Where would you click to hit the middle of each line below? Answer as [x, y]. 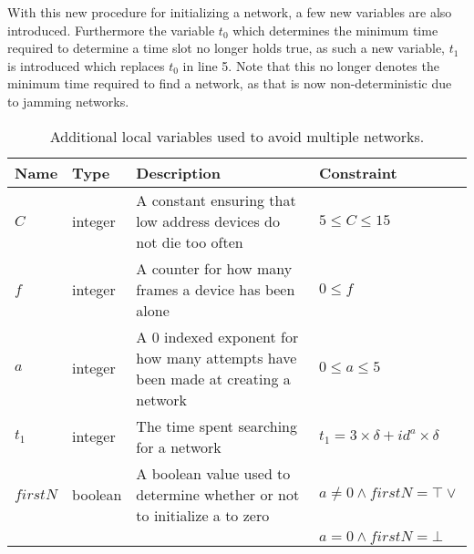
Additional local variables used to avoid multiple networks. [237, 136]
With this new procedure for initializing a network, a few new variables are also [230, 12]
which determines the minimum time [335, 30]
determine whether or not [218, 494]
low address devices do [208, 221]
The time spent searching [216, 426]
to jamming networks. [68, 101]
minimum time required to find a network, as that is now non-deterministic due [230, 83]
